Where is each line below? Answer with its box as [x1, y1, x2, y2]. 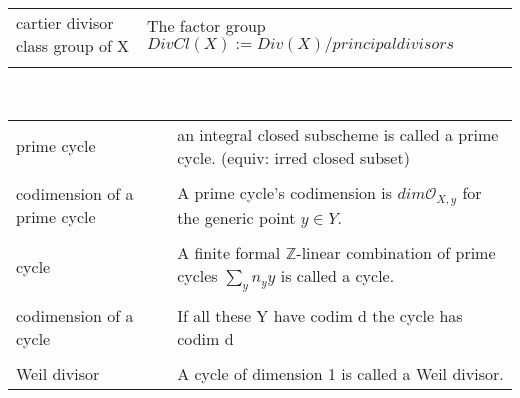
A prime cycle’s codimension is [177, 180, 393, 204]
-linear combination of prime [296, 240, 496, 264]
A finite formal [177, 240, 281, 264]
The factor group [146, 14, 266, 38]
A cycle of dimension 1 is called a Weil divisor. [177, 361, 504, 385]
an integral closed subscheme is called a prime [177, 122, 499, 146]
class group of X [16, 34, 130, 58]
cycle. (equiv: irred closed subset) [177, 145, 410, 169]
